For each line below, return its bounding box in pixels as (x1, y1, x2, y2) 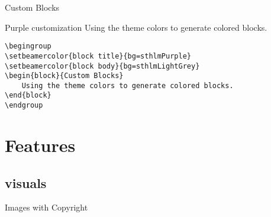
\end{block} (5, 91, 51, 100)
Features (5, 132, 76, 157)
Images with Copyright (5, 201, 88, 213)
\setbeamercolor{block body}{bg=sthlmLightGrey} (5, 61, 200, 70)
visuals (5, 173, 47, 192)
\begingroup (5, 42, 51, 51)
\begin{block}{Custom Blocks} (5, 72, 124, 80)
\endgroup (5, 101, 43, 110)
